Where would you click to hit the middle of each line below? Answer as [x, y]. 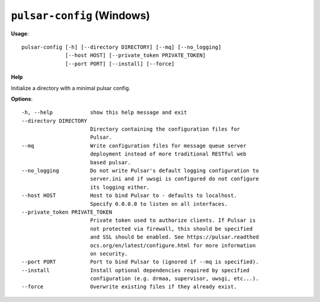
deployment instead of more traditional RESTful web [168, 154]
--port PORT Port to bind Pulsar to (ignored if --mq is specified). [140, 262]
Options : [22, 98]
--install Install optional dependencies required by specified [136, 270]
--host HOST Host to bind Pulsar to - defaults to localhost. [129, 195]
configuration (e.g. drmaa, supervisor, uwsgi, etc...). [174, 279]
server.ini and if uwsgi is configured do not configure [174, 179]
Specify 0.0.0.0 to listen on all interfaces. [159, 204]
